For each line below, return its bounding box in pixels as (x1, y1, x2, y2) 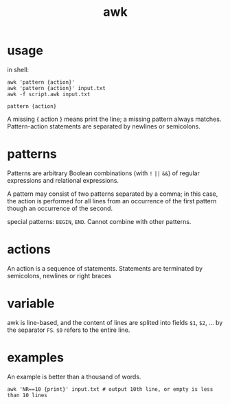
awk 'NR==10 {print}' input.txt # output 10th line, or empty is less (7, 385, 214, 392)
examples (7, 350, 64, 365)
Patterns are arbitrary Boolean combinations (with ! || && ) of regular (7, 169, 200, 177)
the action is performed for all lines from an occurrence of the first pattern (7, 197, 217, 205)
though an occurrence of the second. (7, 204, 113, 212)
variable (7, 296, 55, 311)
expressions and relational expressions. (7, 176, 119, 184)
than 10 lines (7, 392, 48, 399)
